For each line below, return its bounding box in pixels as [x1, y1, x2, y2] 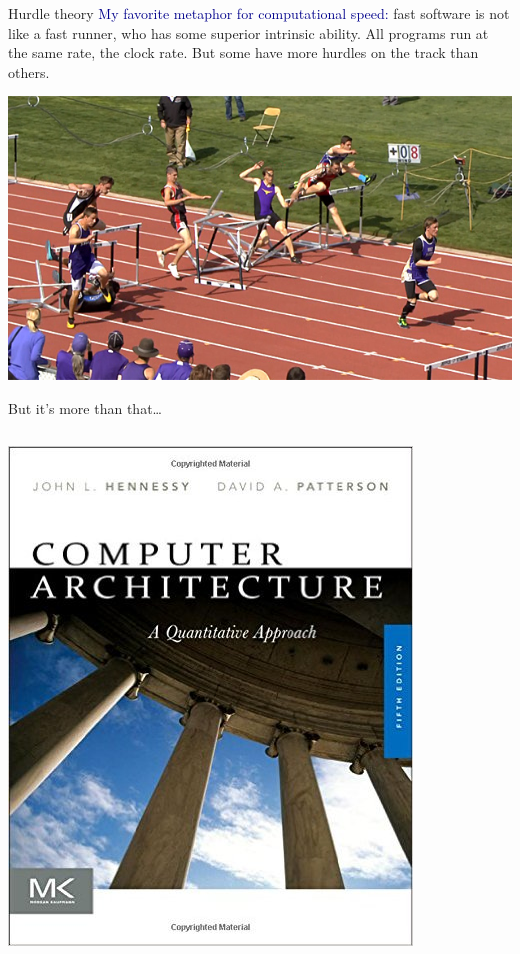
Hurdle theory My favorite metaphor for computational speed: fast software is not [8, 3, 510, 23]
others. [8, 61, 50, 82]
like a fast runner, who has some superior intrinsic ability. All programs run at [8, 22, 489, 43]
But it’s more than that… [8, 397, 162, 418]
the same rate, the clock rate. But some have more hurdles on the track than [8, 42, 479, 63]
